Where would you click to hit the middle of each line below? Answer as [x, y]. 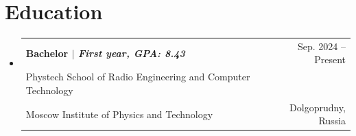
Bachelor [47, 53]
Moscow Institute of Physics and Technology [119, 114]
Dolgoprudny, [318, 107]
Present [330, 59]
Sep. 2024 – [322, 46]
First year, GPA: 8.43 [131, 53]
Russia [332, 121]
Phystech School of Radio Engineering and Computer [138, 77]
